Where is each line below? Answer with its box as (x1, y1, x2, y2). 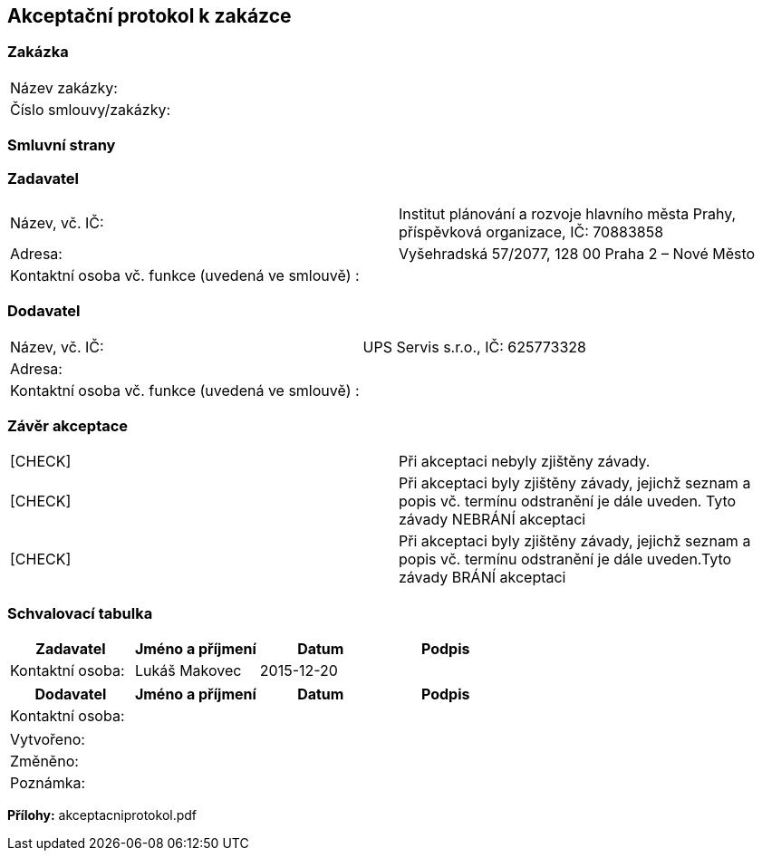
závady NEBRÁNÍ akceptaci (399, 510, 586, 529)
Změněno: (10, 752, 79, 771)
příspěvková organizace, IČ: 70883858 (399, 222, 664, 241)
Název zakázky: (10, 78, 118, 97)
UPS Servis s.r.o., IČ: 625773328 (362, 337, 586, 356)
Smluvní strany (7, 136, 116, 155)
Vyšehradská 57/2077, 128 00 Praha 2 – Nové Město (399, 244, 756, 263)
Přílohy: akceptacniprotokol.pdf (7, 807, 198, 824)
